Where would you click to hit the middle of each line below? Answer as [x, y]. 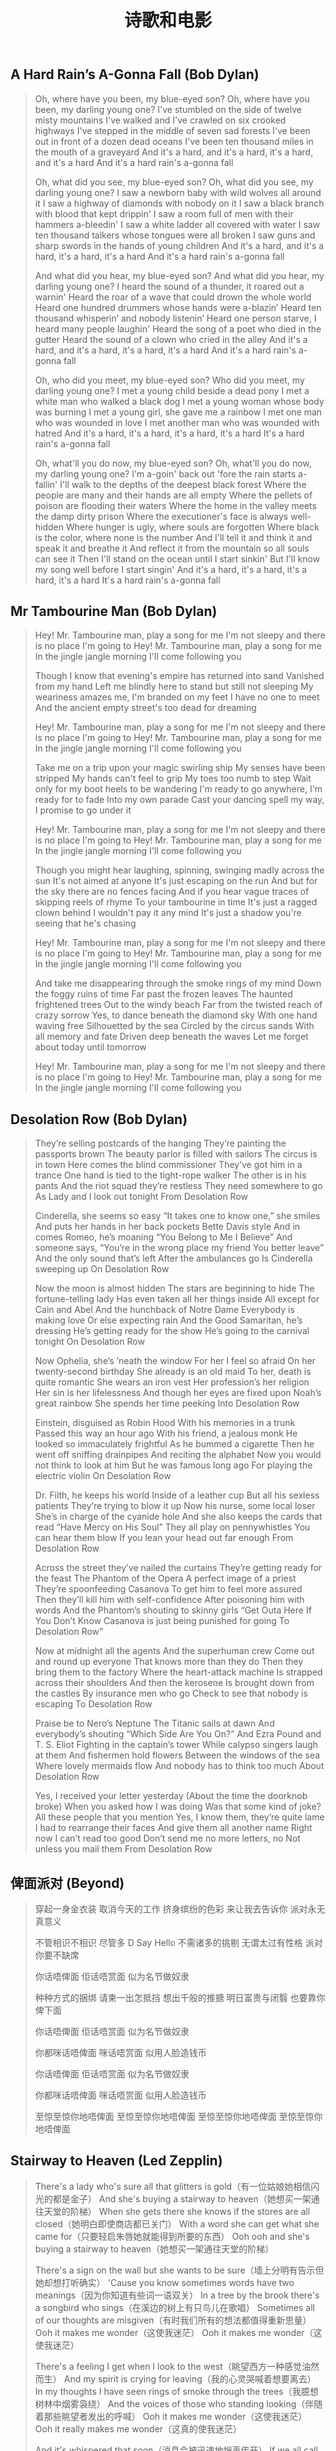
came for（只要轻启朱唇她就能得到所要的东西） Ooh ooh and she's [172, 2236]
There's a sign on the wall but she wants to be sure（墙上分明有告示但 [179, 2270]
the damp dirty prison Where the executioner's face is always [161, 516]
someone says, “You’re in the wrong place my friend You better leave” [179, 1248]
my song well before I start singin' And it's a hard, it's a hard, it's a [171, 569]
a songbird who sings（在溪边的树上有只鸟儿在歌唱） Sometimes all [174, 2307]
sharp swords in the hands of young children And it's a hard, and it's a [179, 245]
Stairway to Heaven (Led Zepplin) [116, 2161]
